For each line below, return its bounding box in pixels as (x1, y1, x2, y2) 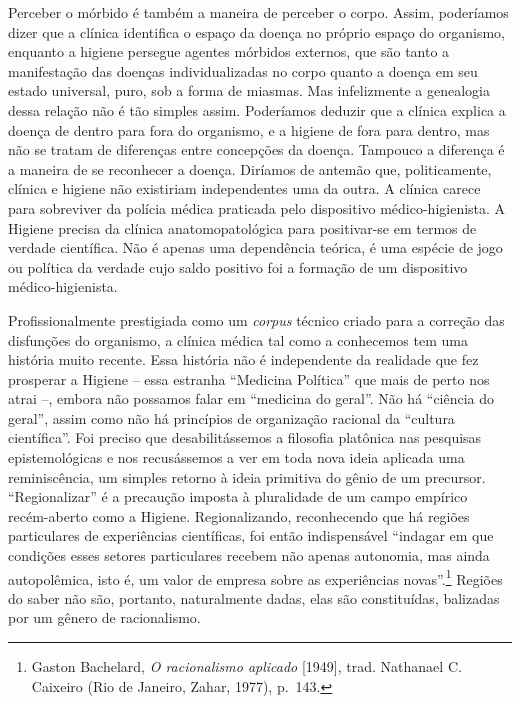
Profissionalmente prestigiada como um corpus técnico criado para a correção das (8, 309, 505, 330)
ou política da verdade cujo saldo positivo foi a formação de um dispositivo (8, 256, 468, 277)
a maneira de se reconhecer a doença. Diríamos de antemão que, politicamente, (8, 158, 492, 179)
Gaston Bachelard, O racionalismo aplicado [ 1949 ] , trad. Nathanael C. (31, 656, 462, 677)
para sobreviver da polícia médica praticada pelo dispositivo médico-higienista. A (8, 197, 506, 218)
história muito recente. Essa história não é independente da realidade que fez (8, 349, 479, 370)
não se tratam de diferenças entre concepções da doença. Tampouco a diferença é (8, 139, 505, 160)
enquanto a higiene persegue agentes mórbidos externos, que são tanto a (8, 41, 450, 62)
